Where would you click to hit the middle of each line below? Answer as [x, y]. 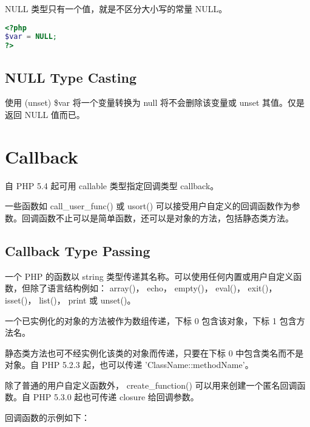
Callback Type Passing [78, 250]
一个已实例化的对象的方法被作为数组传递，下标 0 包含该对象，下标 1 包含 [151, 320]
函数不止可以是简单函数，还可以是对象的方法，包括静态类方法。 [166, 217]
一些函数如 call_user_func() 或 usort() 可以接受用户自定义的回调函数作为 [148, 206]
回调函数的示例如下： [47, 418]
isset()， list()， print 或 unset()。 [70, 300]
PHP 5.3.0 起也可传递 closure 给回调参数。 [116, 397]
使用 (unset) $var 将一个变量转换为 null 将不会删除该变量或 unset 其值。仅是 [155, 102]
